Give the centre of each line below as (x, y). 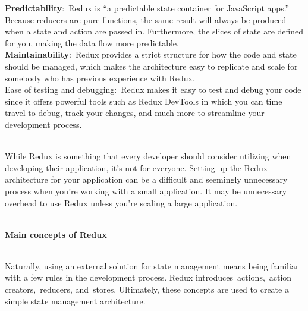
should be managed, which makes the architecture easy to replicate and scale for (151, 66)
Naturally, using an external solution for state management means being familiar (152, 266)
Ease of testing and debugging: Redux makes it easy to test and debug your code (153, 89)
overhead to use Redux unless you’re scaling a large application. (121, 202)
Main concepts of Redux (56, 234)
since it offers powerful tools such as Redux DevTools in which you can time (144, 101)
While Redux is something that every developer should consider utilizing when (148, 156)
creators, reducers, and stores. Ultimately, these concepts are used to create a (147, 289)
